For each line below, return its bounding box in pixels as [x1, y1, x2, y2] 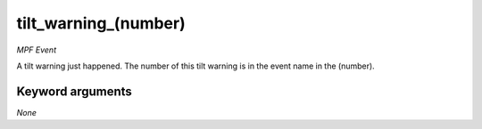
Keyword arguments [16, 84, 133, 99]
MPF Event [16, 44, 57, 55]
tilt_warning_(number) [16, 13, 187, 33]
